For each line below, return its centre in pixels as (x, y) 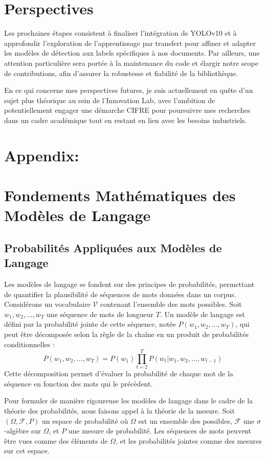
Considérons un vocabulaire (47, 304)
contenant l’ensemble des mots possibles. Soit (171, 304)
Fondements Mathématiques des (120, 195)
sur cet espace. (27, 451)
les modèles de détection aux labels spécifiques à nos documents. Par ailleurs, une (132, 53)
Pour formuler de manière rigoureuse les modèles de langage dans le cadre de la (129, 401)
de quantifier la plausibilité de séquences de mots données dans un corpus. (120, 294)
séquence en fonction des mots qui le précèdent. (79, 383)
